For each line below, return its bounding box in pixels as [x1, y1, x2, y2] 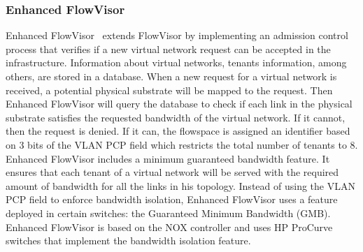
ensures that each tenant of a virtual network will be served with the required [6, 165, 339, 179]
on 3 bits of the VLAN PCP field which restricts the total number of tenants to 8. [6, 137, 358, 151]
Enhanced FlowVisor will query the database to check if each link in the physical [6, 96, 353, 111]
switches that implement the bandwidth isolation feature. [6, 233, 251, 248]
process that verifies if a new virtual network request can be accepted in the [6, 41, 331, 56]
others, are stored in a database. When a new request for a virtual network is [6, 69, 337, 83]
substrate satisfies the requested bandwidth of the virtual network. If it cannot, [6, 110, 346, 124]
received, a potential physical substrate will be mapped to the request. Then [6, 82, 333, 97]
